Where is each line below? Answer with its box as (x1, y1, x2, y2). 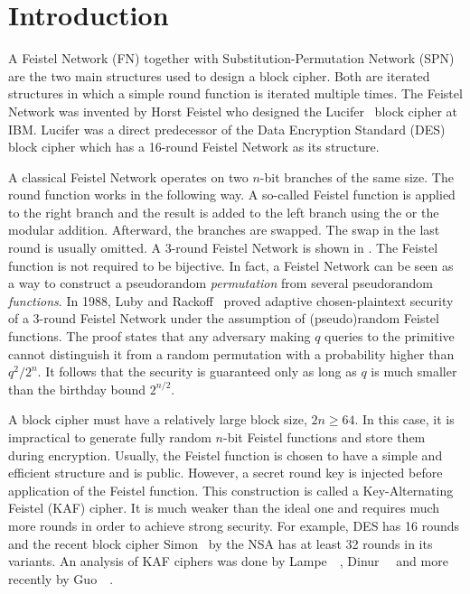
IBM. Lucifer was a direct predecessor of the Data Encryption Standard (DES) (8, 119, 446, 138)
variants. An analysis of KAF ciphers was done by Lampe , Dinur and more (8, 552, 448, 571)
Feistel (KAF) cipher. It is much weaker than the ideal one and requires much (8, 498, 440, 517)
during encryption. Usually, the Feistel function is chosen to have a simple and (8, 445, 443, 464)
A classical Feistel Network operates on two (8, 167, 249, 186)
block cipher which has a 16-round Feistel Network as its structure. (8, 137, 380, 156)
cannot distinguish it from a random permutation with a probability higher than (8, 344, 455, 363)
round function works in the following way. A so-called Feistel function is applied (8, 185, 456, 204)
